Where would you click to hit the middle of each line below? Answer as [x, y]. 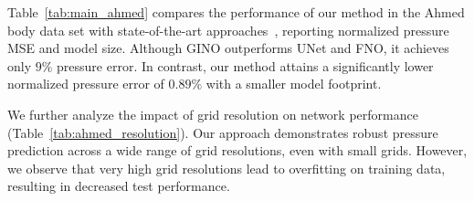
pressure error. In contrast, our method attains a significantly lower [245, 65]
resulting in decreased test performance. [119, 186]
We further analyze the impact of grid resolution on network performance [213, 114]
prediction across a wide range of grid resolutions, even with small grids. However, [237, 150]
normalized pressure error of [86, 84]
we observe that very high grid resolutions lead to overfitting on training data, [226, 168]
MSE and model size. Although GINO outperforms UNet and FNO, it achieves [228, 48]
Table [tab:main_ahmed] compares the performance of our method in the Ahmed [236, 12]
